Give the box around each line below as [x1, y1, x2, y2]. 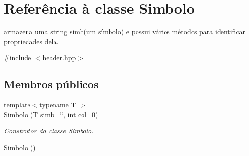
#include [4, 52, 31, 63]
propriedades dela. [4, 36, 59, 46]
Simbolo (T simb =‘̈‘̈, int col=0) [4, 109, 98, 119]
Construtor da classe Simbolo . [4, 126, 94, 136]
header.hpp [42, 52, 76, 63]
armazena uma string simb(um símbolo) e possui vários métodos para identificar [4, 26, 246, 37]
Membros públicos [4, 77, 99, 92]
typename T [39, 100, 76, 110]
